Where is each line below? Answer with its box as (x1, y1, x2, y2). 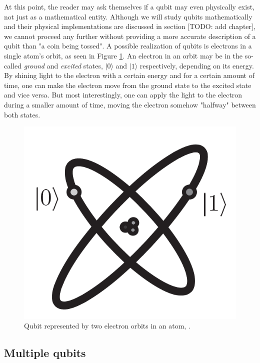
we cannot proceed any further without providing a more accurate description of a (4, 30, 256, 41)
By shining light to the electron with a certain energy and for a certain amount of (4, 70, 254, 80)
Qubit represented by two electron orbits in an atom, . (24, 320, 190, 331)
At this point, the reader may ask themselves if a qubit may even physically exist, (4, 1, 255, 11)
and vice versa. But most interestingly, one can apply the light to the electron (4, 89, 242, 100)
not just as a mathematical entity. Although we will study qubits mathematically (4, 11, 252, 21)
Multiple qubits (4, 345, 86, 360)
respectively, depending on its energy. (139, 60, 254, 70)
